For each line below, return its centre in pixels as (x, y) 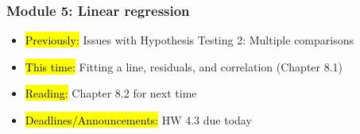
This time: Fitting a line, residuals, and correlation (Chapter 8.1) (184, 66)
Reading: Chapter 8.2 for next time (111, 93)
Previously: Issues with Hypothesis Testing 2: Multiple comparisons (189, 40)
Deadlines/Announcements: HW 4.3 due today (138, 120)
